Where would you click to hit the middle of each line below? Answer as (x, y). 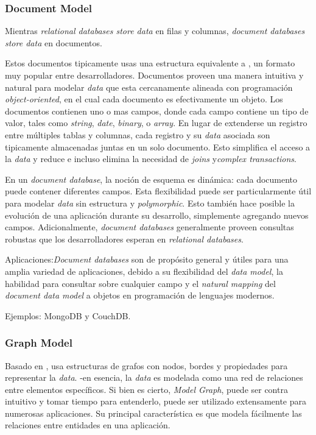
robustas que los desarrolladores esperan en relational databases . (124, 239)
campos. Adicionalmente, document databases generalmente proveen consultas (149, 227)
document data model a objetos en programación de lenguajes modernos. (140, 295)
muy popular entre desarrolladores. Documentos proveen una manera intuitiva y (154, 75)
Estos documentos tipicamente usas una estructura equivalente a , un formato (150, 63)
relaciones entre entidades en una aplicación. (88, 425)
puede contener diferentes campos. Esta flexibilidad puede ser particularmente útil (158, 191)
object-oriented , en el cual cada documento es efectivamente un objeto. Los (144, 99)
